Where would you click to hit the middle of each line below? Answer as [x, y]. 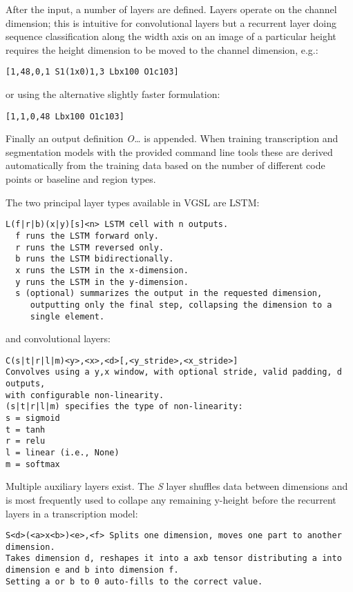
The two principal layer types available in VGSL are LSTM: [133, 202]
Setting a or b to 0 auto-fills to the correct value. [134, 581]
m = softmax [33, 464]
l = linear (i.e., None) [63, 453]
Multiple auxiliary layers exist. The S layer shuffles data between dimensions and [177, 486]
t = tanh [26, 430]
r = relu [26, 441]
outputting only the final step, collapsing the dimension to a [181, 305]
